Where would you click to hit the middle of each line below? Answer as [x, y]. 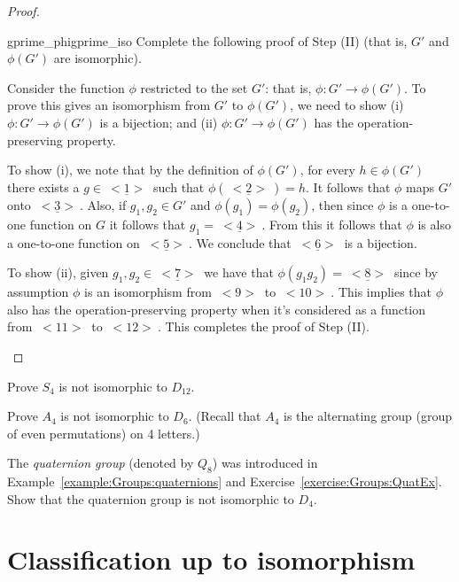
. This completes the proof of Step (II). [263, 326]
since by [416, 272]
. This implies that [381, 292]
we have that [239, 272]
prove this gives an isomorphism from [109, 105]
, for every [327, 170]
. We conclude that [240, 242]
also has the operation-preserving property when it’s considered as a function [217, 309]
